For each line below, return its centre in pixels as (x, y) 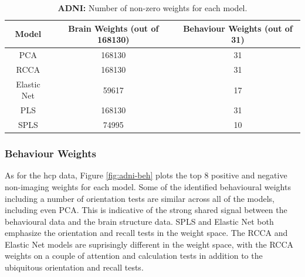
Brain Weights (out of (113, 28)
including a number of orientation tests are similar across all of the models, (140, 198)
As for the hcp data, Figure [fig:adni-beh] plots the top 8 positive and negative (146, 175)
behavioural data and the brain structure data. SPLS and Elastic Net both (139, 221)
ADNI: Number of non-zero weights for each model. (152, 8)
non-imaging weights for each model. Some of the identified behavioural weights (148, 186)
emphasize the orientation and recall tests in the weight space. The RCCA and (146, 233)
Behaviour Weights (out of (238, 28)
